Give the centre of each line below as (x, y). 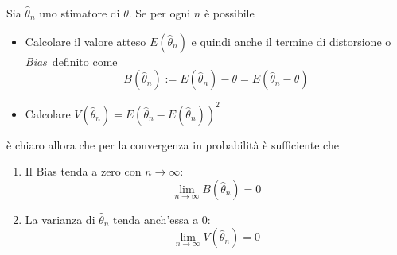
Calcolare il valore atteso (86, 41)
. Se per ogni (160, 13)
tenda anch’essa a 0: (162, 219)
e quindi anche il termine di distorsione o (291, 41)
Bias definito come (71, 61)
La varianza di (60, 219)
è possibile (229, 13)
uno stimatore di (80, 13)
